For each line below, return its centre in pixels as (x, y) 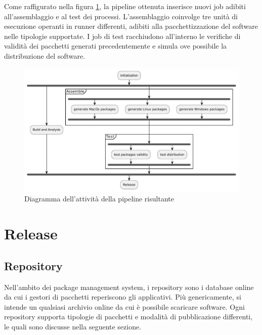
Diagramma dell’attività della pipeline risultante (99, 199)
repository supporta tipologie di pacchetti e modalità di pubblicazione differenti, (128, 317)
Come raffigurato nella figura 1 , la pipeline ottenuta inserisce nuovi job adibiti (125, 6)
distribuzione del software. (45, 55)
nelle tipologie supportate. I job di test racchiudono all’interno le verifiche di (122, 36)
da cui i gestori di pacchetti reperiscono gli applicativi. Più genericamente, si (123, 297)
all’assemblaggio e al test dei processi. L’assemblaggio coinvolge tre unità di (121, 16)
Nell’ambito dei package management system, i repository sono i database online (129, 287)
